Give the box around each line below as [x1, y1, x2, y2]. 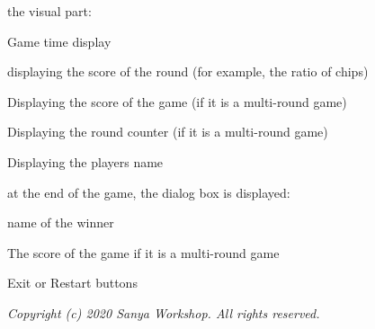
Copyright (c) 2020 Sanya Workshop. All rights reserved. [7, 303, 320, 322]
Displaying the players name [7, 152, 164, 171]
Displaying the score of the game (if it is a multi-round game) [7, 92, 347, 111]
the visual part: [7, 2, 92, 20]
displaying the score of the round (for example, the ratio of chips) [7, 62, 369, 81]
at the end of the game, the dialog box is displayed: [7, 182, 290, 201]
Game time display [7, 31, 112, 50]
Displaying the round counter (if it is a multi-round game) [7, 122, 328, 141]
